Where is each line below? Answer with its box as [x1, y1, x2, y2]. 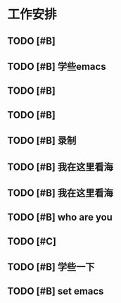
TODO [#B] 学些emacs [7, 61, 107, 73]
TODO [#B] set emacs [7, 285, 104, 297]
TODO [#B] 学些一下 [7, 261, 95, 273]
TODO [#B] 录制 [7, 135, 77, 147]
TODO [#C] [7, 235, 56, 247]
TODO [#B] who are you [7, 211, 113, 223]
